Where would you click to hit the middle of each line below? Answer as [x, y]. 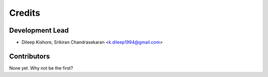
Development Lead [39, 30]
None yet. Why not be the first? [41, 68]
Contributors [30, 56]
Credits [25, 13]
